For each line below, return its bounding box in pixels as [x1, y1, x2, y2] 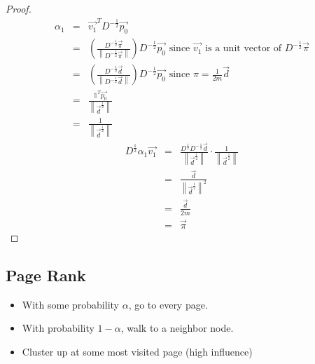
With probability [22, 321, 94, 335]
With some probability [22, 297, 119, 311]
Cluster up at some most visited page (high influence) [22, 344, 253, 358]
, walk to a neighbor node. [120, 321, 234, 335]
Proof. [6, 1, 31, 15]
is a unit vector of [205, 43, 282, 54]
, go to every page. [128, 297, 208, 311]
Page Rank [6, 264, 86, 285]
